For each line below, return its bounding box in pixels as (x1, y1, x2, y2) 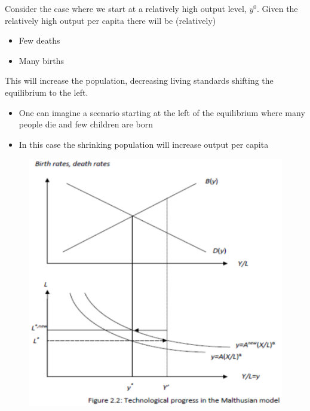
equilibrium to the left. (5, 86, 88, 98)
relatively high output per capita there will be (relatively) (5, 14, 216, 26)
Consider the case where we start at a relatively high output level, (5, 2, 247, 14)
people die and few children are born (19, 118, 153, 130)
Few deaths (19, 34, 60, 47)
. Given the (257, 2, 298, 14)
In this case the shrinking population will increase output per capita (19, 138, 269, 150)
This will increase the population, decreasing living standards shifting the (5, 74, 274, 87)
